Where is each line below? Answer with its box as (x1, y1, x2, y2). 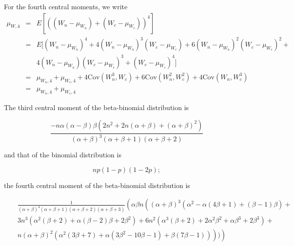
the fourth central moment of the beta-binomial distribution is (4, 180, 190, 190)
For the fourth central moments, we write (4, 1, 128, 11)
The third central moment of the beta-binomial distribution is (4, 102, 189, 113)
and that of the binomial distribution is (4, 150, 121, 160)
